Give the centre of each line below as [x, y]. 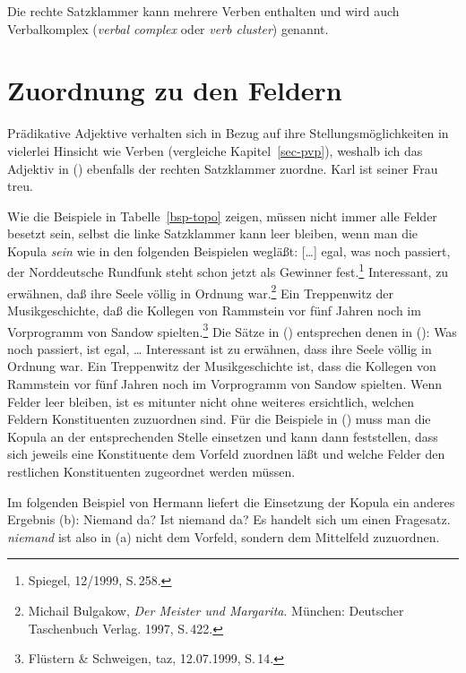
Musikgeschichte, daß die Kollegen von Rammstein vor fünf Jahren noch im [214, 310]
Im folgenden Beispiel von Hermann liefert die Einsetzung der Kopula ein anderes [231, 501]
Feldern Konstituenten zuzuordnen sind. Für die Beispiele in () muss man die [219, 419]
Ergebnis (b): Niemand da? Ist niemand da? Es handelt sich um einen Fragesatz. [229, 519]
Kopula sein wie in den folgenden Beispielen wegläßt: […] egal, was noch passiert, [229, 250]
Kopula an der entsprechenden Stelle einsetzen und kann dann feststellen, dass [223, 436]
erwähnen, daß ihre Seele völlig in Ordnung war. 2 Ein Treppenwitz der [200, 291]
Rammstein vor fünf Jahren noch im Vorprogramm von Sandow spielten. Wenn [224, 384]
